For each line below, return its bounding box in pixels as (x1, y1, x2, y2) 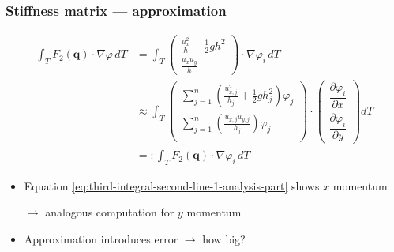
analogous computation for (45, 204, 174, 220)
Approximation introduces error (24, 231, 178, 247)
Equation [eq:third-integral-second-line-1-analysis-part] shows (24, 177, 320, 194)
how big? (202, 231, 246, 247)
